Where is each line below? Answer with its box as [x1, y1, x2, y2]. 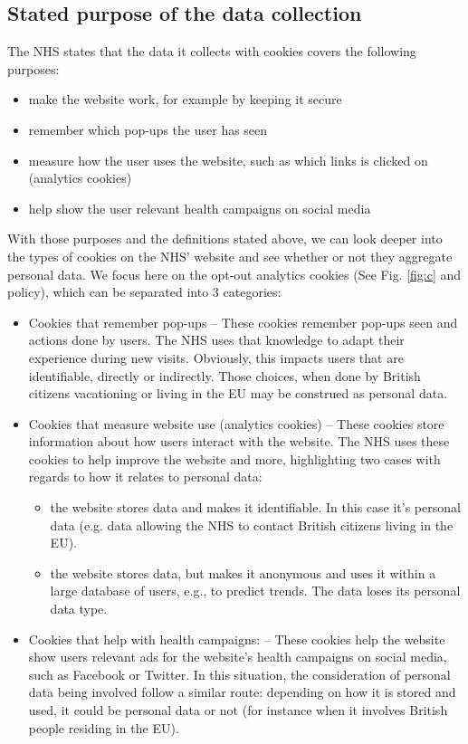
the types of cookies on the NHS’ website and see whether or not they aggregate [7, 246, 453, 265]
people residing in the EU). [28, 718, 179, 737]
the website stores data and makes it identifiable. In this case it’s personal [50, 498, 461, 517]
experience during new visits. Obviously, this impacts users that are [28, 348, 404, 367]
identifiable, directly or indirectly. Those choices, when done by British [28, 366, 421, 385]
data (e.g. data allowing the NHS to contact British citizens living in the [50, 515, 454, 534]
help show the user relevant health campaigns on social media [28, 198, 371, 217]
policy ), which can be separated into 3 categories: [7, 282, 282, 301]
